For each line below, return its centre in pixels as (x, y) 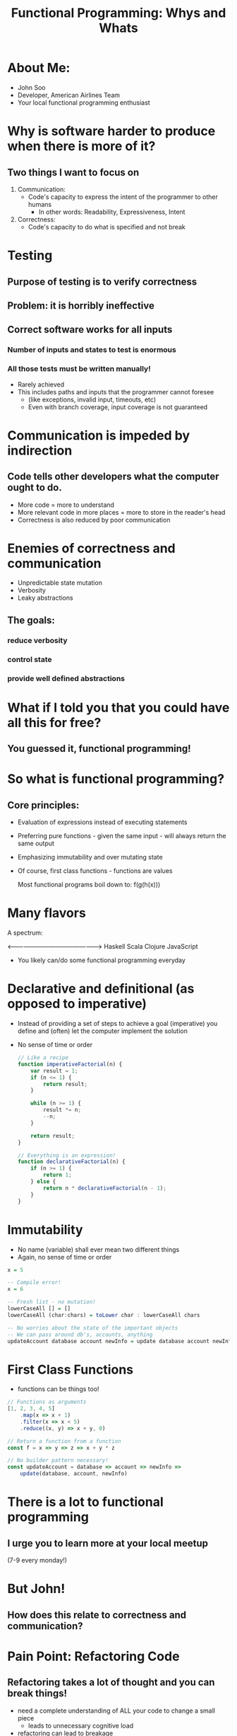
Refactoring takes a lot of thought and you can (111, 1683)
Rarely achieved (41, 384)
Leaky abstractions (45, 598)
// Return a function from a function (64, 1441)
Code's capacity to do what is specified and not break (107, 227)
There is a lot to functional (85, 1502)
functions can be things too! (59, 1389)
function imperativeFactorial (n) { (70, 1064)
